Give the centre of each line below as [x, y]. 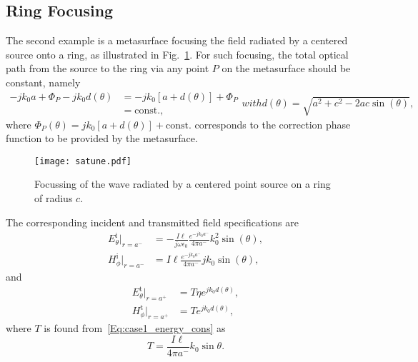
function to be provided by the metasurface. [102, 138]
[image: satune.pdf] [83, 161]
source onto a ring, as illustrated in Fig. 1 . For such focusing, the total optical [177, 54]
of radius [54, 198]
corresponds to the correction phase [273, 124]
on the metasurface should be [286, 68]
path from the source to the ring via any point [108, 68]
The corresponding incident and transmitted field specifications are [152, 222]
